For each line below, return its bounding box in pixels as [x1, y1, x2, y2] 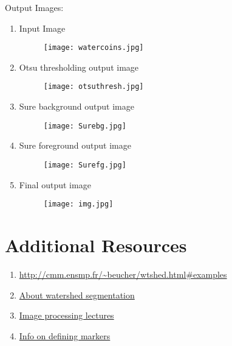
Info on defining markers [19, 329, 111, 342]
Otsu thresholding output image [19, 60, 139, 73]
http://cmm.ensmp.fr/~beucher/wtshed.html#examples [19, 267, 227, 280]
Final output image [19, 178, 91, 191]
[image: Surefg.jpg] [43, 160, 126, 169]
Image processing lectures [19, 309, 114, 322]
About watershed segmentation [19, 288, 135, 301]
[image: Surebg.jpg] [43, 121, 126, 130]
